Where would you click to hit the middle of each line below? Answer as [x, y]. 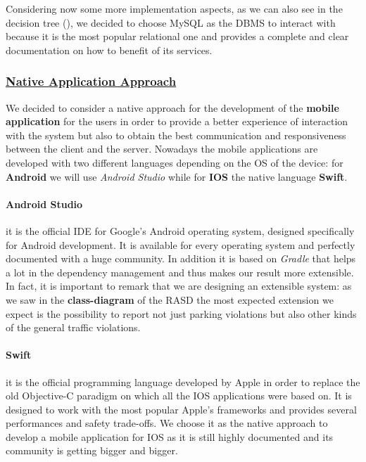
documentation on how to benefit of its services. [109, 50]
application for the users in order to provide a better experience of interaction [177, 121]
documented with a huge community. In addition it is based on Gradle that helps [181, 258]
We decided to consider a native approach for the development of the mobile [172, 107]
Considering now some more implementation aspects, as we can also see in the [174, 8]
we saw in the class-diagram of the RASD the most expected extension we [170, 299]
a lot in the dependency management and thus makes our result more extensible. [180, 272]
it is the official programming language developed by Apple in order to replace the [183, 381]
